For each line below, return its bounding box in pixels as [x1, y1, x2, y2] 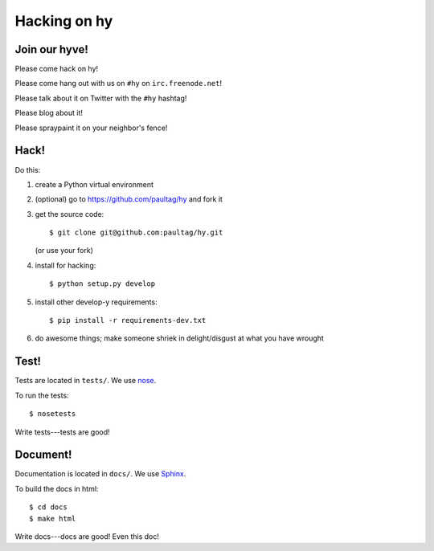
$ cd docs [29, 503, 68, 512]
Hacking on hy [14, 12, 113, 30]
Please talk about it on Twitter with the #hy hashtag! [14, 93, 187, 103]
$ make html [29, 514, 76, 523]
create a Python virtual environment [35, 179, 154, 189]
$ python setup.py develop [49, 280, 156, 288]
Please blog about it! [14, 108, 84, 118]
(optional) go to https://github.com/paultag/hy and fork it [35, 194, 223, 204]
